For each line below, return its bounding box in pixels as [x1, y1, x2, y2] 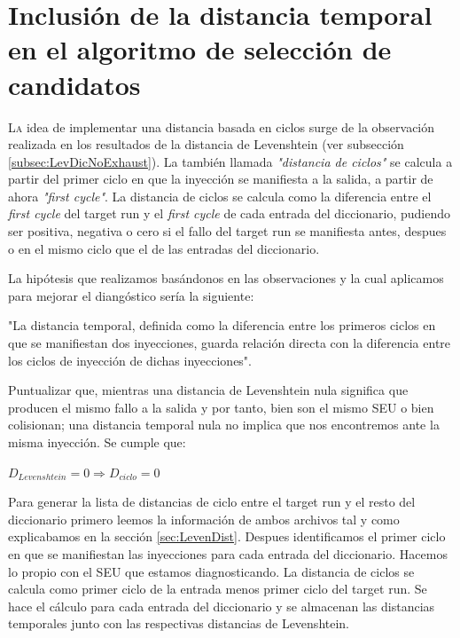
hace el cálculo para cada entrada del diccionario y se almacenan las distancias [8, 596, 435, 615]
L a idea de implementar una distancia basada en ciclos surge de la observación [8, 117, 435, 136]
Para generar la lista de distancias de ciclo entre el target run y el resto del [8, 492, 416, 511]
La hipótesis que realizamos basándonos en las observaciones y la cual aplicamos [8, 269, 444, 287]
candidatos [8, 66, 141, 102]
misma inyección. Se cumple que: [8, 433, 186, 451]
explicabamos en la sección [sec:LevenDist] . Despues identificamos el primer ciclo [8, 527, 446, 546]
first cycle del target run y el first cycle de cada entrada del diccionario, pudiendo [8, 204, 451, 223]
